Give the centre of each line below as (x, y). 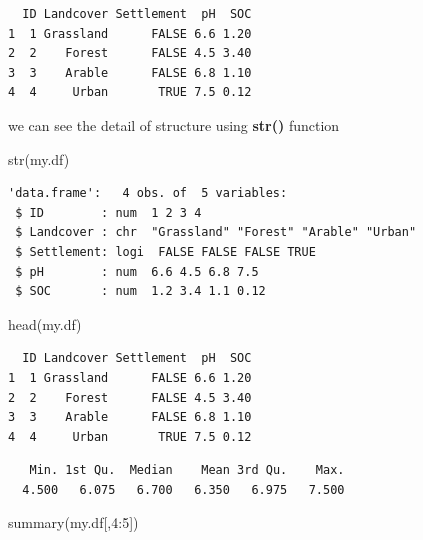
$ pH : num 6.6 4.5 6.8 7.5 (137, 271)
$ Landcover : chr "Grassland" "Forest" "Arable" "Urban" (216, 232)
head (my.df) (45, 323)
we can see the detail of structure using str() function (174, 124)
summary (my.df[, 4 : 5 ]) (73, 522)
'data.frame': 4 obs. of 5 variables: (148, 193)
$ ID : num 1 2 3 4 (108, 212)
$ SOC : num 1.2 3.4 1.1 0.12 (140, 291)
